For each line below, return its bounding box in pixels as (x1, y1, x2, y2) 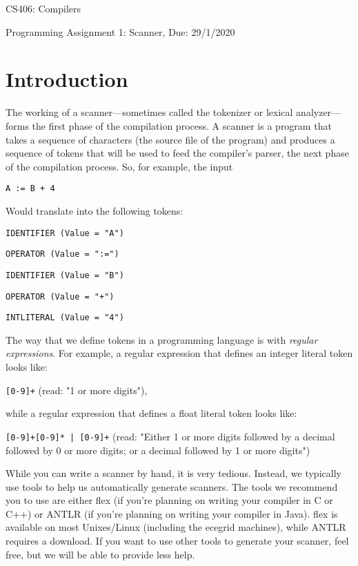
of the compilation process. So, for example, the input (6, 159, 233, 173)
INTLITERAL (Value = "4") (6, 313, 124, 323)
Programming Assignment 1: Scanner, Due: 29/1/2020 (6, 24, 235, 39)
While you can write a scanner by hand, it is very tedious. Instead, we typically (6, 466, 341, 480)
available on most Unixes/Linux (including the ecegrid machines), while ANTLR (6, 520, 346, 534)
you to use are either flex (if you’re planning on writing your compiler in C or (6, 493, 333, 507)
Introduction (6, 65, 128, 93)
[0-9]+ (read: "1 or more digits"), (6, 382, 148, 397)
